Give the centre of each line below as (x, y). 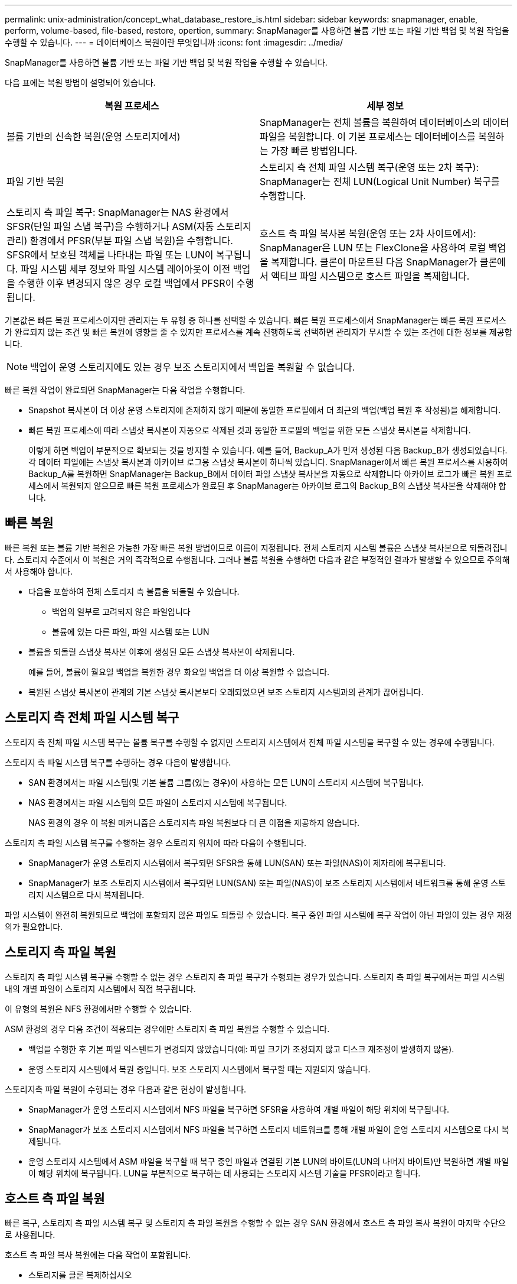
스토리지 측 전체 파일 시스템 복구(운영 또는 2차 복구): (369, 167)
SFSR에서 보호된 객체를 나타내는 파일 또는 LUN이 (110, 255)
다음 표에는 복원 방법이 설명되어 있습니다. (80, 82)
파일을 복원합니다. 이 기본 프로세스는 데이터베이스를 (368, 137)
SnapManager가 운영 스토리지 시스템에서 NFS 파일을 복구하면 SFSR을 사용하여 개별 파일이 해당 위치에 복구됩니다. (239, 1109)
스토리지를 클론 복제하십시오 (80, 1275)
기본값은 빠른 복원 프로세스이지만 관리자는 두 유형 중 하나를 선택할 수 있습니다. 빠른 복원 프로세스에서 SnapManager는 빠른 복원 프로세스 (256, 320)
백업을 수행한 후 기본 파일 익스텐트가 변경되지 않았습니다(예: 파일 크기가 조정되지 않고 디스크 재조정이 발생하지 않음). (241, 1049)
